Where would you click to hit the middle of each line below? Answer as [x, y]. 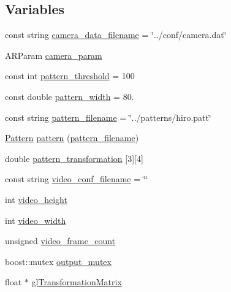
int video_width [36, 220]
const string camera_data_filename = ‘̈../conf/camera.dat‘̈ [116, 35]
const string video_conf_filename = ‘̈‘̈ [77, 179]
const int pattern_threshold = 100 [70, 76]
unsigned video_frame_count [60, 241]
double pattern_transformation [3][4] [74, 158]
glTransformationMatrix [77, 282]
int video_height [36, 199]
